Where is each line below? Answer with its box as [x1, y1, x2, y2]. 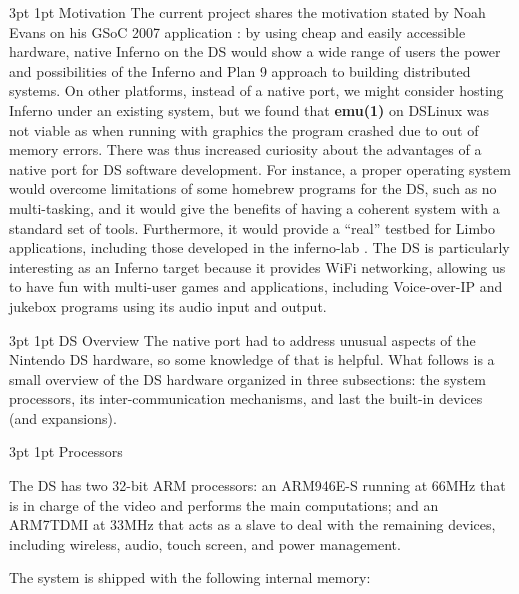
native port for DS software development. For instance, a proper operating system [9, 158, 511, 179]
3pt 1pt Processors [9, 441, 123, 462]
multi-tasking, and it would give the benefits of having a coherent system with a [9, 197, 500, 218]
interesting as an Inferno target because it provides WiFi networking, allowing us [9, 256, 506, 277]
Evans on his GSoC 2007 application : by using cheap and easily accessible [9, 21, 466, 42]
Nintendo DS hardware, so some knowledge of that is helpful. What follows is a [9, 349, 495, 370]
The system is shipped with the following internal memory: [9, 567, 371, 588]
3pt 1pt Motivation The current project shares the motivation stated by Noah [9, 2, 486, 22]
